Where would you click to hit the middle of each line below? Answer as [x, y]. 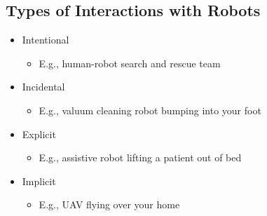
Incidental [43, 87]
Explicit [39, 134]
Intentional [46, 40]
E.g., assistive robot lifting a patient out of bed [140, 157]
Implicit [39, 181]
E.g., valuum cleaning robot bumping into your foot [150, 110]
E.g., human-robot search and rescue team [130, 63]
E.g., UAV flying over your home [109, 204]
